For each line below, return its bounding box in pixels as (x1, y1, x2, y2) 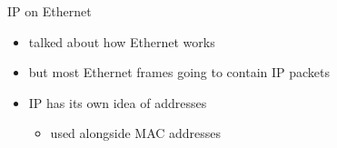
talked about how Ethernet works (28, 32, 215, 51)
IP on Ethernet (7, 2, 92, 20)
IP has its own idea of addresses (28, 93, 207, 112)
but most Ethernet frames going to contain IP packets (28, 63, 331, 82)
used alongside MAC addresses (50, 123, 222, 143)
